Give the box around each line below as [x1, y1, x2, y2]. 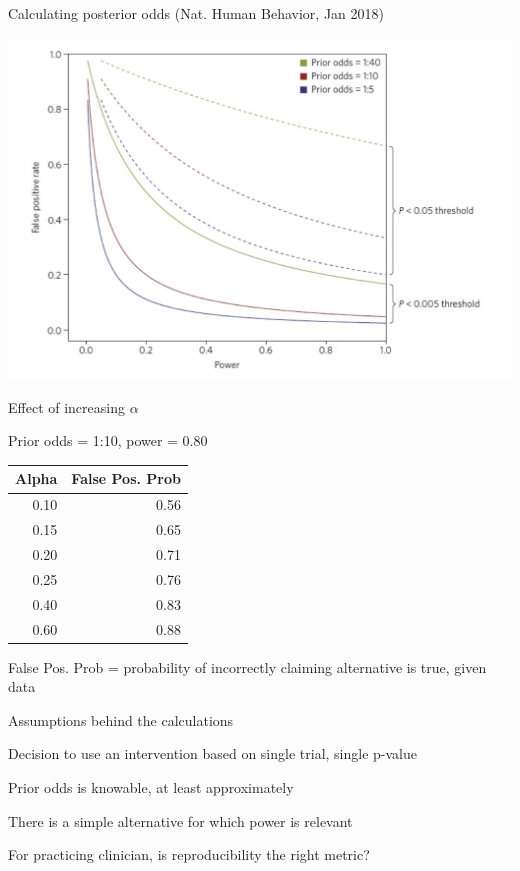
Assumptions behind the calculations [8, 709, 234, 730]
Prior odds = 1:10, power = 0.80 [8, 430, 208, 451]
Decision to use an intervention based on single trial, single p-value [8, 743, 417, 764]
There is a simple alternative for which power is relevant [8, 810, 353, 831]
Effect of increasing [8, 396, 125, 417]
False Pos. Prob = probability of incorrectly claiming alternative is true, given [8, 656, 487, 677]
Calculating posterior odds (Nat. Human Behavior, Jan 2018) [8, 3, 384, 23]
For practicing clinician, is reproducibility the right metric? [8, 844, 370, 865]
